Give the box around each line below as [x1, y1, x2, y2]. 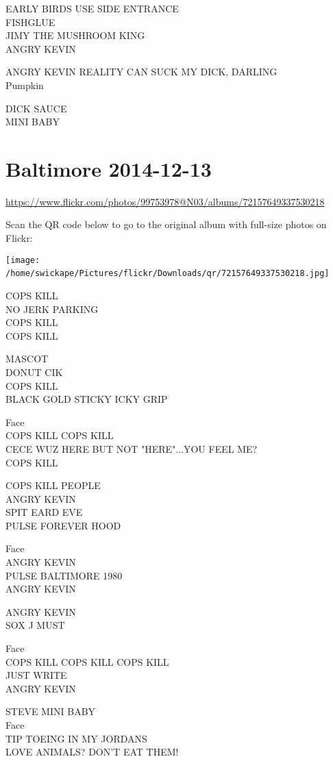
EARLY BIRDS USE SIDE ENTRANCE [5, 1, 179, 15]
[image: [5, 255, 40, 265]
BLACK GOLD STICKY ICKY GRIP [5, 392, 168, 406]
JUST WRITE [5, 668, 67, 682]
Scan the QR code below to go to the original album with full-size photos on [5, 217, 327, 232]
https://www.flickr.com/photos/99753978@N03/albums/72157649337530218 [5, 194, 325, 208]
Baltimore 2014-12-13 [5, 154, 212, 182]
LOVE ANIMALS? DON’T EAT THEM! [5, 745, 179, 759]
